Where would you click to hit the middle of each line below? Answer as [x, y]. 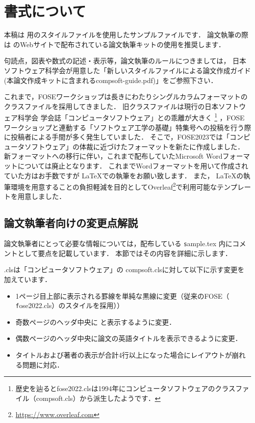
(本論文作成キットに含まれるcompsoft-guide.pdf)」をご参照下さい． [111, 80]
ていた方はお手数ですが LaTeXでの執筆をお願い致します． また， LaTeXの [124, 175]
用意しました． [41, 196]
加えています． [28, 279]
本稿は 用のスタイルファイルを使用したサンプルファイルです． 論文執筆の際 [126, 35]
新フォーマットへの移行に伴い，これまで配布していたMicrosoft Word [113, 156]
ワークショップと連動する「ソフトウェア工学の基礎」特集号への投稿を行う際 [127, 127]
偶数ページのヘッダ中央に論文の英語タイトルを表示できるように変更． [129, 338]
